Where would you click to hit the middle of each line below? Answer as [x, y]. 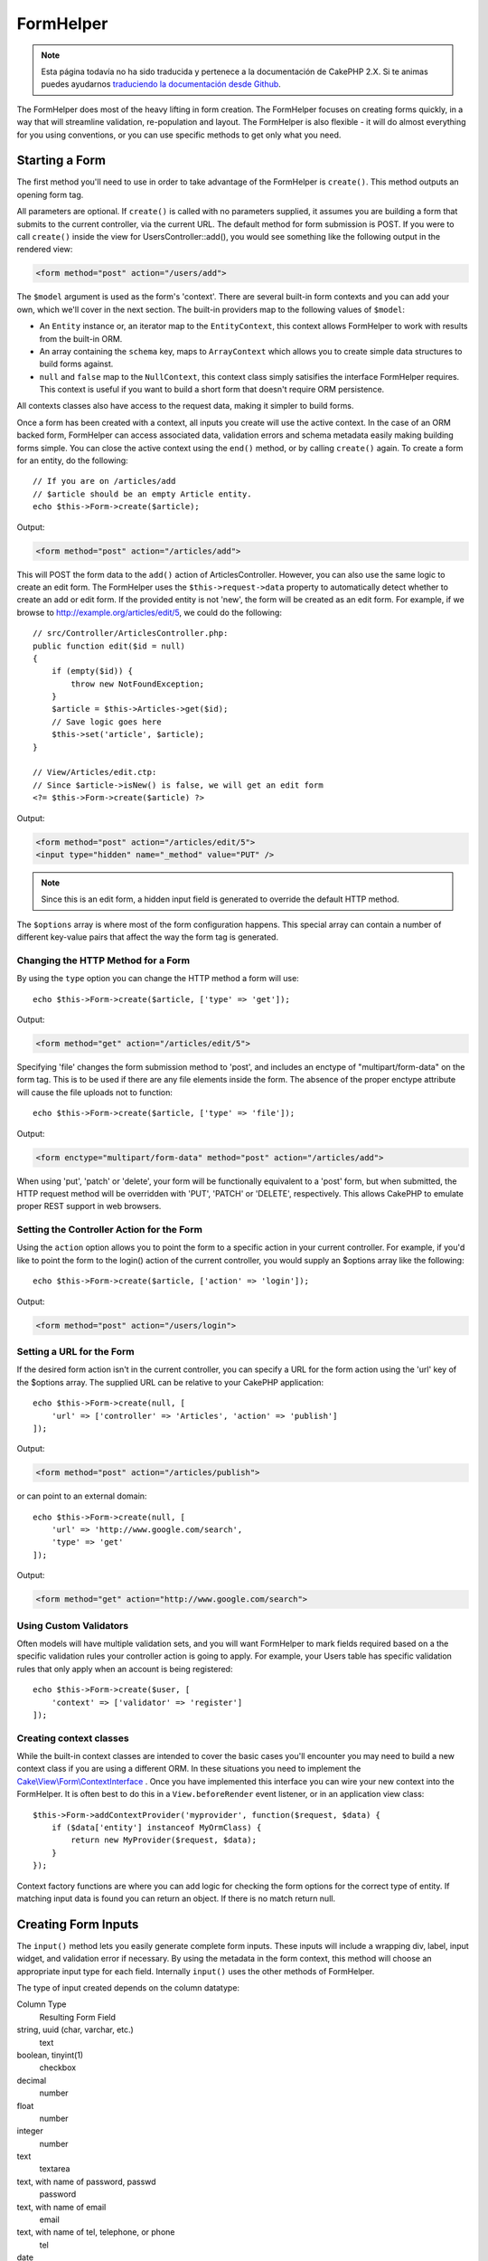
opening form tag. [50, 194]
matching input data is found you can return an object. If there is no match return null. [176, 1898]
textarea [55, 2169]
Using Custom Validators [73, 1625]
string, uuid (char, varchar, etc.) [75, 2029]
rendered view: [45, 250]
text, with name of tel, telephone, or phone [96, 2232]
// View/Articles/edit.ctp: [95, 772]
